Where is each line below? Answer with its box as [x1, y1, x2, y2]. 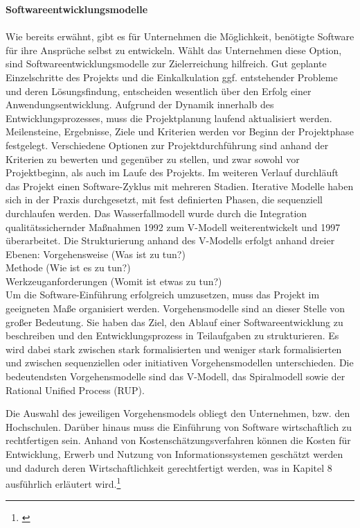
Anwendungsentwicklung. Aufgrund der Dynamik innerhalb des [6, 97, 274, 112]
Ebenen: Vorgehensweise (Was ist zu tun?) [6, 246, 186, 261]
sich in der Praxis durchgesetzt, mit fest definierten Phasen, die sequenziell [6, 192, 323, 207]
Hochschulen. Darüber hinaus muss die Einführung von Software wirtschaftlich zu [6, 419, 352, 434]
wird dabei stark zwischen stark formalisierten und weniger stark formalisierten [6, 341, 342, 356]
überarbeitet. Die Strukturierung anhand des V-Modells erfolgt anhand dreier [6, 233, 335, 248]
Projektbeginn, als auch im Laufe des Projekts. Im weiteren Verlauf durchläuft [6, 165, 339, 180]
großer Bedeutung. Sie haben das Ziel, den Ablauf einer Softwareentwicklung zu [6, 314, 343, 329]
